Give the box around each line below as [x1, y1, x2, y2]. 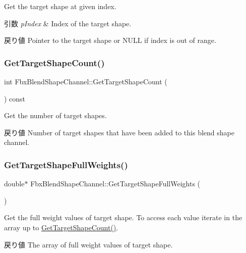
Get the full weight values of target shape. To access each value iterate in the [4, 212, 242, 223]
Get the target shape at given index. [4, 1, 116, 11]
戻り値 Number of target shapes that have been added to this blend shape [4, 127, 234, 137]
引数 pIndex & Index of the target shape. [4, 18, 132, 28]
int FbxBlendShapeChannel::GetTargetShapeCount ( [4, 76, 167, 86]
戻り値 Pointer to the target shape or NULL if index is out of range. [4, 35, 216, 45]
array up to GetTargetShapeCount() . [4, 222, 118, 232]
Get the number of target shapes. [4, 110, 107, 121]
